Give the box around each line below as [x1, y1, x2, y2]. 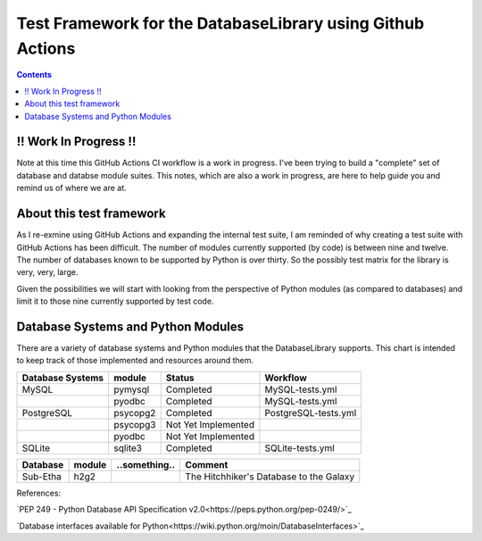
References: [16, 487, 62, 498]
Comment [185, 458, 229, 470]
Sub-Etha [21, 470, 62, 482]
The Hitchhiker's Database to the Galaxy [185, 470, 355, 482]
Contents [16, 70, 53, 80]
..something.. [116, 458, 176, 470]
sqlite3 [112, 442, 143, 454]
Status [165, 371, 195, 384]
